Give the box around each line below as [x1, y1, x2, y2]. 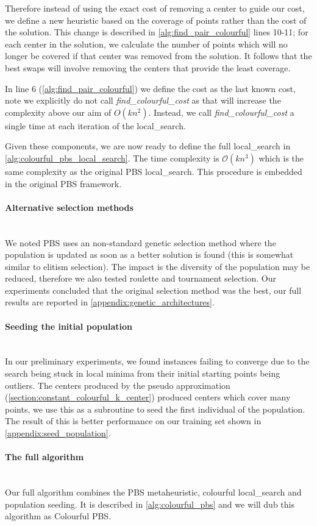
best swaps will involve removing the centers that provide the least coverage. [5, 61, 291, 74]
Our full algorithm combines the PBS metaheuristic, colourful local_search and [5, 486, 302, 499]
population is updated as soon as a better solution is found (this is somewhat [5, 248, 294, 261]
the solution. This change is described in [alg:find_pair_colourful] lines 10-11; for [5, 26, 308, 38]
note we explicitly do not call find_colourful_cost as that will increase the [5, 94, 281, 107]
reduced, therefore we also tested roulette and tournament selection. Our [5, 272, 276, 285]
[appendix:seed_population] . [5, 427, 111, 439]
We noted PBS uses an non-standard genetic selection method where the [5, 236, 276, 249]
